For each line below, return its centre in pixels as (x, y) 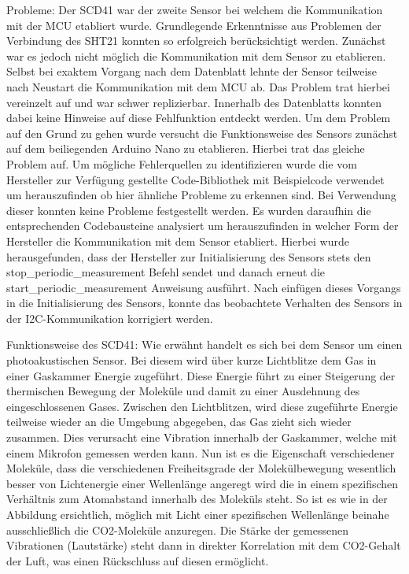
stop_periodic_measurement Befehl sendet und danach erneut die (166, 272)
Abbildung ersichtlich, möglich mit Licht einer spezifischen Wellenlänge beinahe (198, 514)
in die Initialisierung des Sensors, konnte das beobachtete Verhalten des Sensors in (204, 303)
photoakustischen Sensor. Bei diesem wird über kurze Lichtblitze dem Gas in (192, 360)
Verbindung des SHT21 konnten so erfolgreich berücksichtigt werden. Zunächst (196, 41)
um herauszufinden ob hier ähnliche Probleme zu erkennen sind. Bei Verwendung (201, 195)
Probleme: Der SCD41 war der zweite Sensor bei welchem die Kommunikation (195, 9)
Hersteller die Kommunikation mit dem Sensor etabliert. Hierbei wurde (178, 241)
